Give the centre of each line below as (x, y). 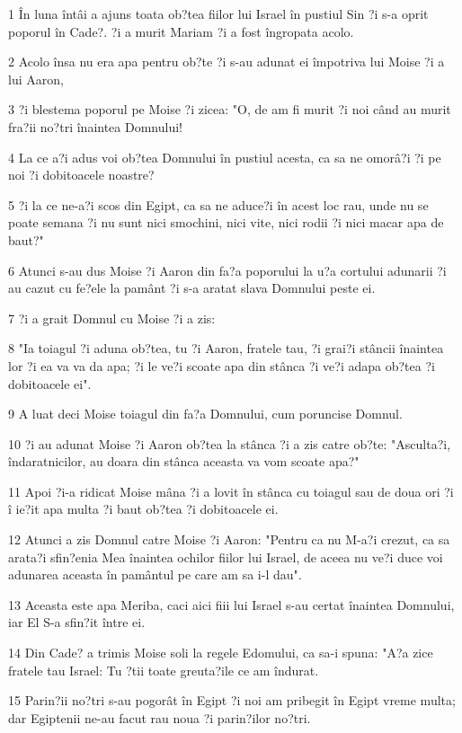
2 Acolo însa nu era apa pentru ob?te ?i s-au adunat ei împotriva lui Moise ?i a (227, 62)
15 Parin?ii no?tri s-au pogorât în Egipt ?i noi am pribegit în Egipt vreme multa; (232, 700)
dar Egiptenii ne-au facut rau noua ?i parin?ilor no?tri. (160, 717)
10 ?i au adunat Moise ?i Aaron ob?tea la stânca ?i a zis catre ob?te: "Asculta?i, (230, 443)
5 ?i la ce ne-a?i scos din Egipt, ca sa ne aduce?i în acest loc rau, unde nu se (218, 204)
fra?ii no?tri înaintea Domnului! (95, 126)
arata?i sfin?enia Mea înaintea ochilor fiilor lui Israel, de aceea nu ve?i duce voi (226, 556)
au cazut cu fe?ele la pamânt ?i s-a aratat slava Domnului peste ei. (192, 288)
